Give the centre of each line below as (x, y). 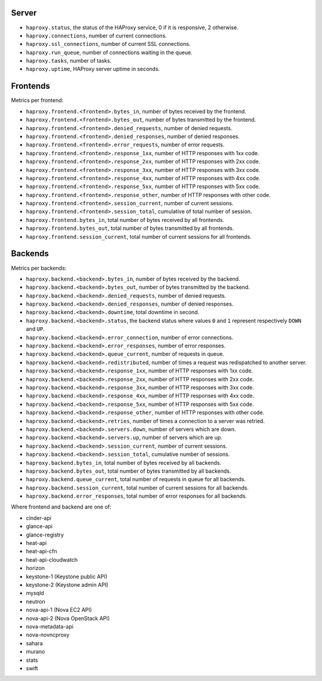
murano (35, 652)
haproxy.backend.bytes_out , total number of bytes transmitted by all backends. (129, 471)
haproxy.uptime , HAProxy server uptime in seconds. (93, 69)
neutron (35, 601)
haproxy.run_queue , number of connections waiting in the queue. (109, 52)
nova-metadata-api (50, 626)
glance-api (39, 526)
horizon (35, 568)
